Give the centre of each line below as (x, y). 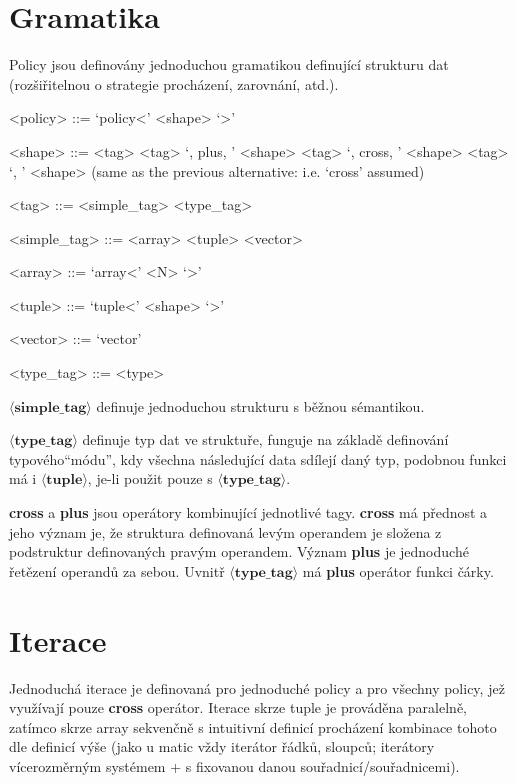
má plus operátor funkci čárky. (398, 570)
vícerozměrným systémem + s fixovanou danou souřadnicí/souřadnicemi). (234, 765)
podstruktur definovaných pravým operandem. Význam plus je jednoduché (239, 551)
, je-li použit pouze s (150, 478)
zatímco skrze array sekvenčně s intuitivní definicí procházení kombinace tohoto (253, 726)
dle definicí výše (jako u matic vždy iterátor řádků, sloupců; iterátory (222, 746)
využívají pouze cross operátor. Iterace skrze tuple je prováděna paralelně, (238, 707)
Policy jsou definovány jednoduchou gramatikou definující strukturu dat (229, 64)
